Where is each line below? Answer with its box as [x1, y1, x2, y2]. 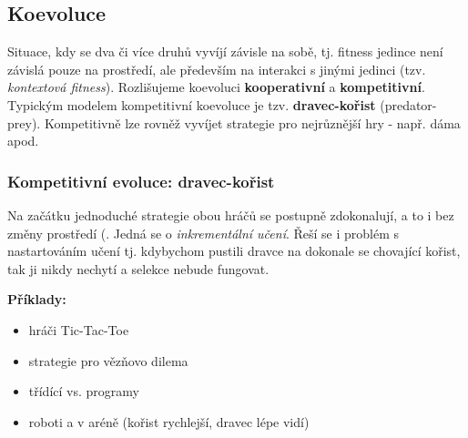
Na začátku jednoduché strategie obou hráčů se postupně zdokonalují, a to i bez [7, 205, 454, 224]
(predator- [380, 95, 437, 114]
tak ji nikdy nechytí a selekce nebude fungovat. [7, 259, 270, 278]
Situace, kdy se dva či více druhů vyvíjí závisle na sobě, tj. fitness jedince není [7, 42, 443, 61]
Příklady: [7, 290, 66, 309]
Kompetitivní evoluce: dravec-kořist [7, 169, 275, 192]
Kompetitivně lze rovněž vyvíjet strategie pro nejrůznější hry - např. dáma [44, 113, 461, 132]
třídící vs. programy [28, 382, 139, 401]
